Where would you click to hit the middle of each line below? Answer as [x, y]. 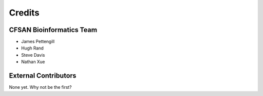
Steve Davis [33, 55]
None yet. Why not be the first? [40, 87]
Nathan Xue [33, 62]
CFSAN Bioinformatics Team [53, 30]
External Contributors [43, 76]
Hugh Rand [32, 48]
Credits [24, 13]
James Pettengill [38, 42]
